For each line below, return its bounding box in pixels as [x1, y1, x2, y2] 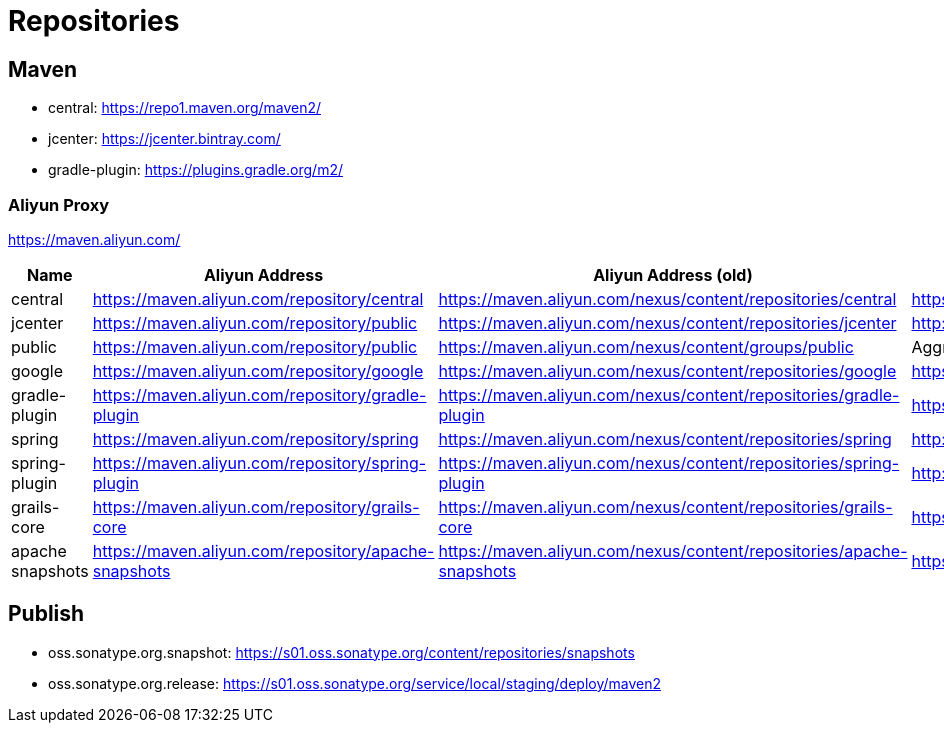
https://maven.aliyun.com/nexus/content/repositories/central [438, 288, 897, 309]
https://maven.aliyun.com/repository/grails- [92, 496, 420, 517]
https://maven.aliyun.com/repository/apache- [92, 540, 435, 561]
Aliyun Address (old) [593, 264, 753, 285]
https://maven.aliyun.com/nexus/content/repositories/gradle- [438, 384, 900, 405]
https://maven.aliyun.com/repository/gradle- [92, 384, 427, 405]
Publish [8, 601, 85, 627]
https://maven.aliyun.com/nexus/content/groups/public [438, 336, 854, 357]
